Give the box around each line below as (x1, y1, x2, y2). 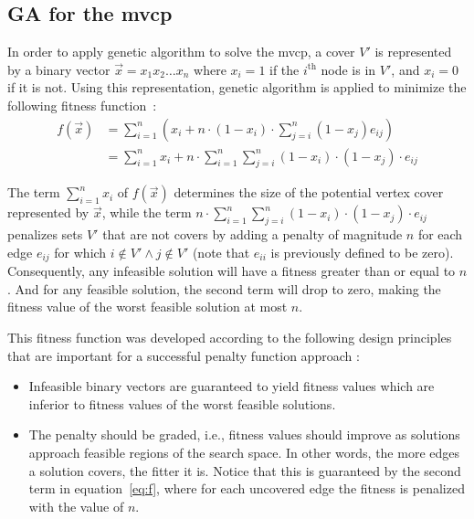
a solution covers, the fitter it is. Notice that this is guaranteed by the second (28, 461, 461, 480)
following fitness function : (7, 95, 157, 114)
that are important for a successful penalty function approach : (7, 345, 360, 365)
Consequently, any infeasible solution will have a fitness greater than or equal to (7, 261, 456, 281)
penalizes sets (7, 225, 83, 244)
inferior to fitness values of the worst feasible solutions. (28, 394, 336, 413)
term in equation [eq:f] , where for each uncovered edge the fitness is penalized (28, 479, 465, 498)
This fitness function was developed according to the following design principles (7, 328, 452, 347)
